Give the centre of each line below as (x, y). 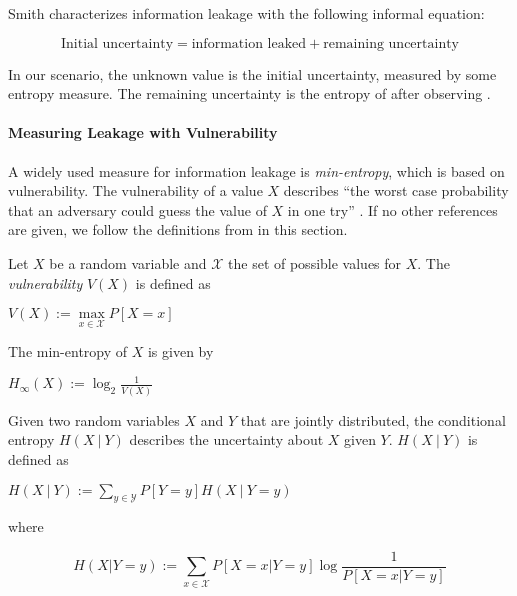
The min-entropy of (68, 351)
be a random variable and (128, 262)
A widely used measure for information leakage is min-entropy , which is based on (256, 170)
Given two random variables (94, 419)
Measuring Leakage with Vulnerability (143, 132)
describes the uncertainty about (226, 439)
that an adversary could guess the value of (137, 209)
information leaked (249, 43)
